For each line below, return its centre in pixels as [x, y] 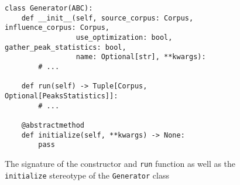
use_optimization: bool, [124, 37]
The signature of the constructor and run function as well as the [120, 163]
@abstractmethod [53, 125]
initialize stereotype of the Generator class [87, 175]
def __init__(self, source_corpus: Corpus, [107, 18]
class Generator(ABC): [49, 8]
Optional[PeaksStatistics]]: [61, 96]
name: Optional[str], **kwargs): [141, 57]
